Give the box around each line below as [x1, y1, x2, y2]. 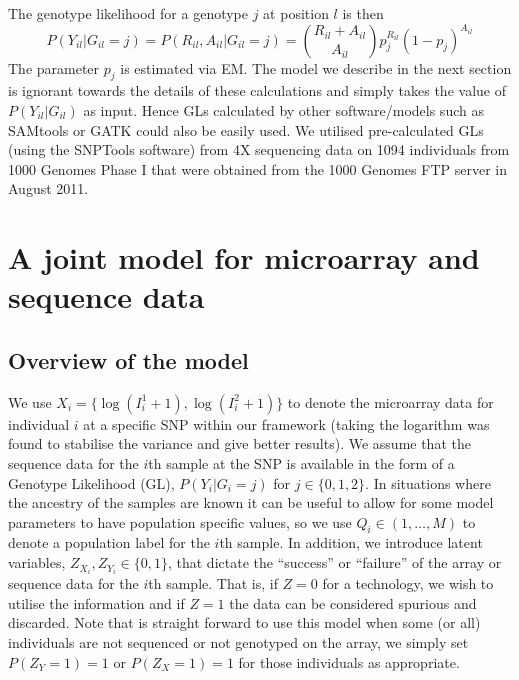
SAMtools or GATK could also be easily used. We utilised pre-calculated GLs [8, 119, 484, 140]
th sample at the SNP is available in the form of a [148, 452, 455, 473]
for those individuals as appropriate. [238, 651, 460, 672]
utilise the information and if [8, 592, 185, 613]
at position [263, 3, 329, 23]
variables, [8, 552, 66, 573]
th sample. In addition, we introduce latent [219, 532, 483, 553]
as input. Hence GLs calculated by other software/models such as [83, 99, 484, 120]
